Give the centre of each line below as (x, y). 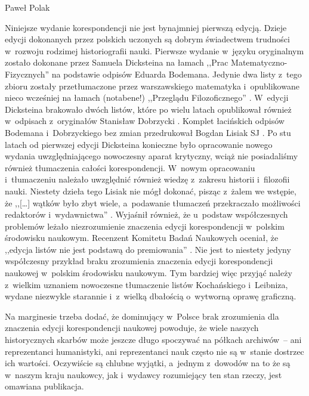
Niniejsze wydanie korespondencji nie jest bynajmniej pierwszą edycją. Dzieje (146, 27)
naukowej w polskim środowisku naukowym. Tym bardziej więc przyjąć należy (149, 273)
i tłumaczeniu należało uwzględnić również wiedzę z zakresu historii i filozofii (147, 179)
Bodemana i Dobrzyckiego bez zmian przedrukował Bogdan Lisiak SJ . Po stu (148, 132)
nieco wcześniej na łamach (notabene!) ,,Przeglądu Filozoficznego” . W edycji (147, 98)
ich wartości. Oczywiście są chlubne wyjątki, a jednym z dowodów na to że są (148, 363)
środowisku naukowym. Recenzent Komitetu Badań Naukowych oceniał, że (142, 238)
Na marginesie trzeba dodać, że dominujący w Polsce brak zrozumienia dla (142, 316)
